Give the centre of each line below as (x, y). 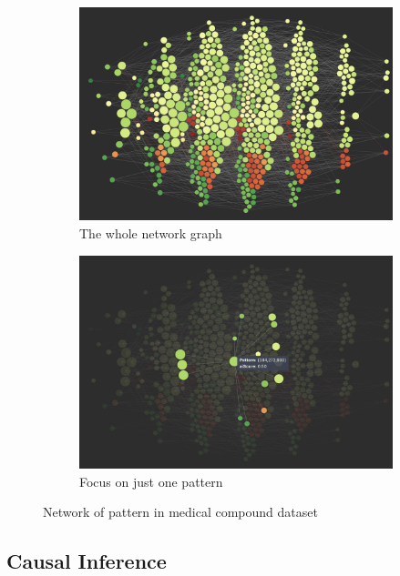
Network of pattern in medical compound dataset (180, 512)
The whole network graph (151, 233)
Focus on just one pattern (151, 481)
